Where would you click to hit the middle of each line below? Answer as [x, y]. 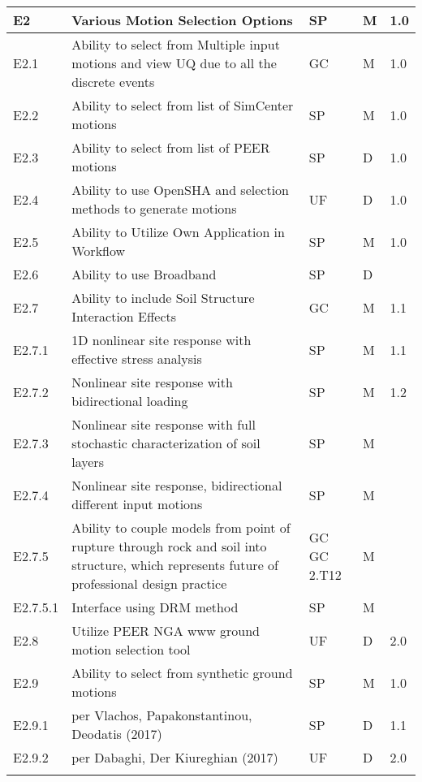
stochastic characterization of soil [166, 443]
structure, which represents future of [175, 565]
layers [88, 462]
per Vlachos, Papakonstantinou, [162, 715]
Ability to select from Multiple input [176, 44]
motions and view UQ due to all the [174, 63]
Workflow [99, 251]
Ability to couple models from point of [181, 527]
